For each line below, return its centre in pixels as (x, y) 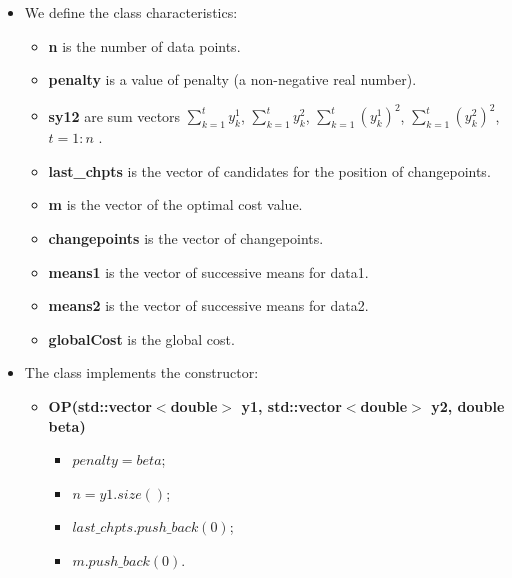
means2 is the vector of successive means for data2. (208, 305)
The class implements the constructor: (141, 372)
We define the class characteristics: (131, 12)
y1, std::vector (291, 406)
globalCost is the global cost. (141, 338)
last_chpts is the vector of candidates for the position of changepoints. (269, 170)
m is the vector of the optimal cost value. (175, 204)
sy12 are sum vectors (114, 115)
